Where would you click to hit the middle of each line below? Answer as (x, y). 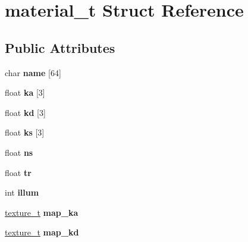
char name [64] (33, 72)
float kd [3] (25, 112)
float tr (18, 172)
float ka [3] (25, 92)
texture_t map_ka (42, 212)
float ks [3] (25, 132)
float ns (19, 152)
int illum (22, 192)
